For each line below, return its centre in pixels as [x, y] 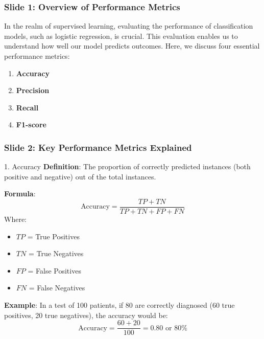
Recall [27, 107]
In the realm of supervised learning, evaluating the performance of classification [129, 26]
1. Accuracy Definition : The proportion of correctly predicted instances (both [127, 166]
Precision [33, 90]
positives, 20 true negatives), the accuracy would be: [86, 315]
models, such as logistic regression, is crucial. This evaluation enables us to [121, 36]
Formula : [20, 194]
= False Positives [54, 270]
